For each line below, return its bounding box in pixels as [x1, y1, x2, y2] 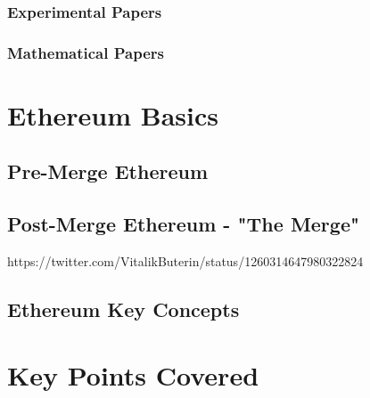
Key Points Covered [7, 356, 259, 393]
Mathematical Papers [7, 41, 164, 63]
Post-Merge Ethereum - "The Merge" [7, 210, 360, 238]
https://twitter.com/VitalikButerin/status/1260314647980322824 [7, 252, 364, 271]
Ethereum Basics [7, 96, 219, 133]
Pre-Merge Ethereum [7, 158, 209, 185]
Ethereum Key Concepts [7, 296, 240, 323]
